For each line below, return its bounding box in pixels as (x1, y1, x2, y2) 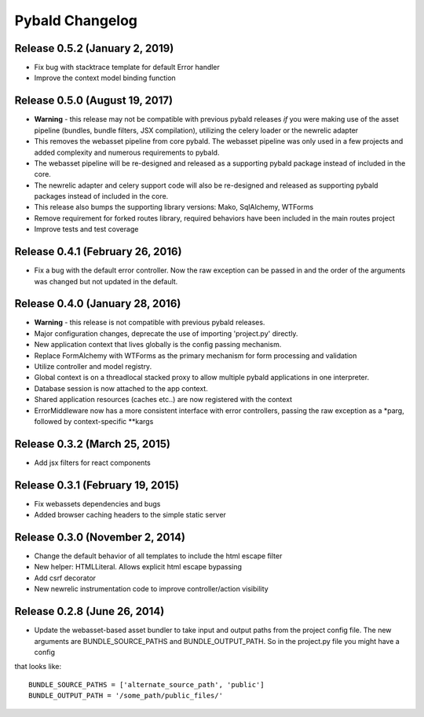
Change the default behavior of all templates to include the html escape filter (34, 551, 283, 561)
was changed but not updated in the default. (34, 276, 178, 286)
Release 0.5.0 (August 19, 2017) (14, 94, 173, 108)
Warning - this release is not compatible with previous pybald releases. (34, 318, 265, 327)
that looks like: (14, 662, 62, 671)
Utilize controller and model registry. (34, 362, 152, 371)
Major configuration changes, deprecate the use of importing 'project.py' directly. (34, 328, 298, 338)
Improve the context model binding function (34, 73, 176, 82)
